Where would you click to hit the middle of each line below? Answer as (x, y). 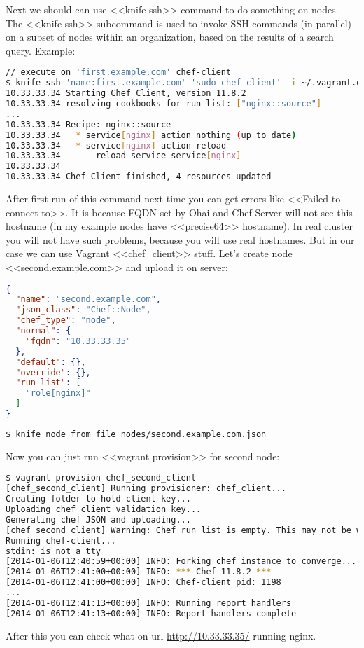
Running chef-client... (61, 540)
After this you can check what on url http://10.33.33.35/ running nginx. (161, 635)
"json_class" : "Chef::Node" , (83, 310)
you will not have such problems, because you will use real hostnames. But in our (180, 239)
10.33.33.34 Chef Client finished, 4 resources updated (139, 177)
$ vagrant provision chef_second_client (101, 478)
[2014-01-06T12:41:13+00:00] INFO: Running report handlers (149, 603)
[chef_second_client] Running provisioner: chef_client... (146, 489)
